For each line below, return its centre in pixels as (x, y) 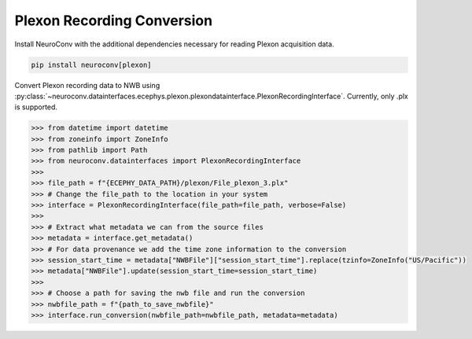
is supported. (36, 107)
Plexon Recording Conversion (113, 20)
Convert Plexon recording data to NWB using (87, 85)
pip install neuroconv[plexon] (92, 64)
